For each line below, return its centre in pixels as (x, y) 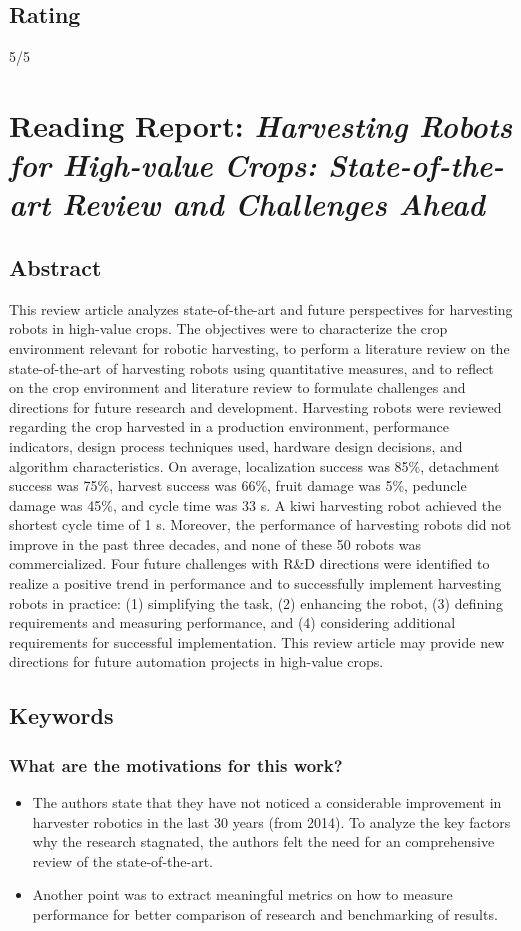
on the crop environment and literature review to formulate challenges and (237, 387)
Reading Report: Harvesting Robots (261, 125)
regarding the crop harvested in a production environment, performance (229, 426)
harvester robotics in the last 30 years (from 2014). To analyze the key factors (271, 821)
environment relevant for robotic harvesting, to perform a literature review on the (259, 347)
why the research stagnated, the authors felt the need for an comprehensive (263, 841)
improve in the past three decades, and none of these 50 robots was (215, 543)
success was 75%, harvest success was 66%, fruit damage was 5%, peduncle (238, 485)
